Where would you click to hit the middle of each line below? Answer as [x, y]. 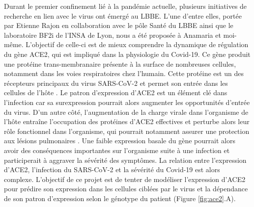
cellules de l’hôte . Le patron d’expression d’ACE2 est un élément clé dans [116, 92]
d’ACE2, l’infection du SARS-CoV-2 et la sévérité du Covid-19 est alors [112, 169]
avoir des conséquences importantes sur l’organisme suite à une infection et [117, 150]
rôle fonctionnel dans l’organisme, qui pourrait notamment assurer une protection [127, 131]
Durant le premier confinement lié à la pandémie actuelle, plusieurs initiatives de [126, 6]
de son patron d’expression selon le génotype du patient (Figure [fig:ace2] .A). [120, 198]
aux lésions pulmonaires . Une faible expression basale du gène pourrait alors [120, 141]
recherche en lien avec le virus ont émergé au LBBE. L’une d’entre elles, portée [123, 15]
